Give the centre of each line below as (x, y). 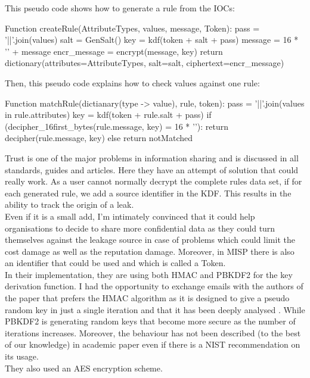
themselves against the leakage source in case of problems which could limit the (150, 240)
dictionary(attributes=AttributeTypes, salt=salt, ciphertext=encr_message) (145, 63)
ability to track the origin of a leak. (69, 204)
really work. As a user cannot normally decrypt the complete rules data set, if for (154, 181)
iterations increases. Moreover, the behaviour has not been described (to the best (153, 332)
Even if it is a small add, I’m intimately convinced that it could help (130, 216)
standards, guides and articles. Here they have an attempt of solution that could (152, 169)
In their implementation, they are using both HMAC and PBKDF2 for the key (149, 274)
